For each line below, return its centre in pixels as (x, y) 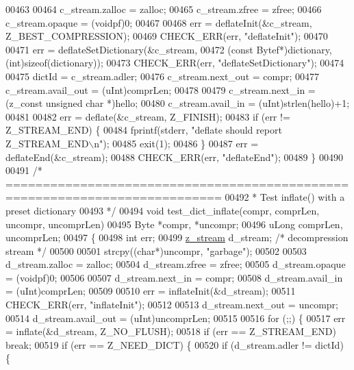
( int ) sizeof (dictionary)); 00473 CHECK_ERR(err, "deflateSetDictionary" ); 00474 (175, 63)
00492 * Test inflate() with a (285, 197)
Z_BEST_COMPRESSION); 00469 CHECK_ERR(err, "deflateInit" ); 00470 (167, 36)
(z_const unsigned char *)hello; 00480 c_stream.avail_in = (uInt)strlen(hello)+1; (178, 103)
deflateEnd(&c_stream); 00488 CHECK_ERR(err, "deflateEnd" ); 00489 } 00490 (174, 157)
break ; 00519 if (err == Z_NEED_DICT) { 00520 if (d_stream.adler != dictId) (175, 344)
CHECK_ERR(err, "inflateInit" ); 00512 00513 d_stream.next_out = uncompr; (172, 305)
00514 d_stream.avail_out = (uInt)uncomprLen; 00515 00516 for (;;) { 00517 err (176, 318)
